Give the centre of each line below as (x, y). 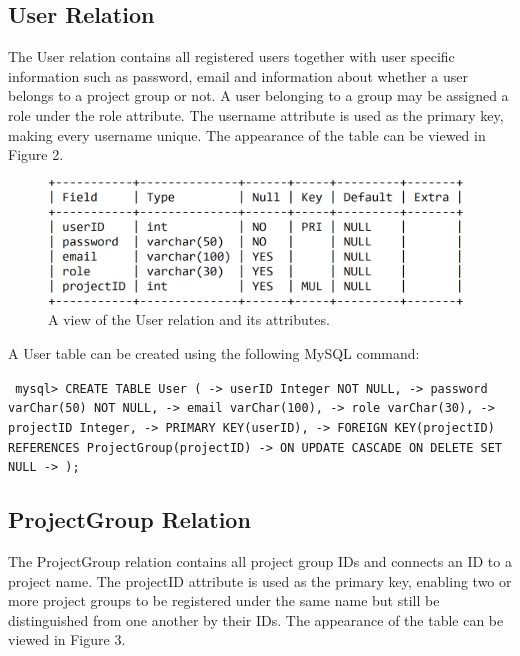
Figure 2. (36, 154)
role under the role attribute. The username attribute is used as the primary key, (256, 114)
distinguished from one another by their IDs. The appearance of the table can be (256, 619)
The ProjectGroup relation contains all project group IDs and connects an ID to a (260, 561)
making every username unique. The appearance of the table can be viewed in (247, 134)
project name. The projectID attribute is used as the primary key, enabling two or (260, 580)
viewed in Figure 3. (67, 639)
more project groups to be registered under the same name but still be (224, 600)
